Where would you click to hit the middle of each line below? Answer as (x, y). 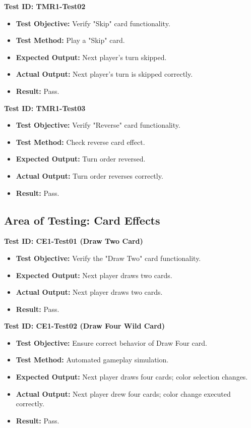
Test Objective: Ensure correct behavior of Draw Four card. (111, 342)
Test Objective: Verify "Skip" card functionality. (93, 23)
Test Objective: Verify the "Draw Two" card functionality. (108, 258)
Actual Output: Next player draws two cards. (89, 292)
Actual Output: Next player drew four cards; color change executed (123, 393)
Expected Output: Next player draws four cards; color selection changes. (132, 377)
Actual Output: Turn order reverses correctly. (89, 175)
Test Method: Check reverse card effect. (80, 142)
